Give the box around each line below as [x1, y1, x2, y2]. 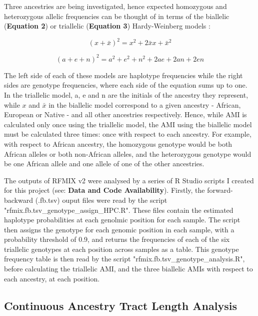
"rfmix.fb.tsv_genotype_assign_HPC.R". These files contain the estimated [4, 204, 233, 215]
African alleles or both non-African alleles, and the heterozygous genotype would [4, 148, 251, 159]
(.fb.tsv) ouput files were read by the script [35, 194, 167, 205]
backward [4, 194, 33, 205]
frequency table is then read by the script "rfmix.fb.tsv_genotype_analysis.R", [4, 253, 245, 264]
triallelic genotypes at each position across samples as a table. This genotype [4, 243, 239, 254]
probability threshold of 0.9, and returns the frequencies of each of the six [4, 234, 230, 244]
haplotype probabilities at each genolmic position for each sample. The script [4, 214, 240, 225]
